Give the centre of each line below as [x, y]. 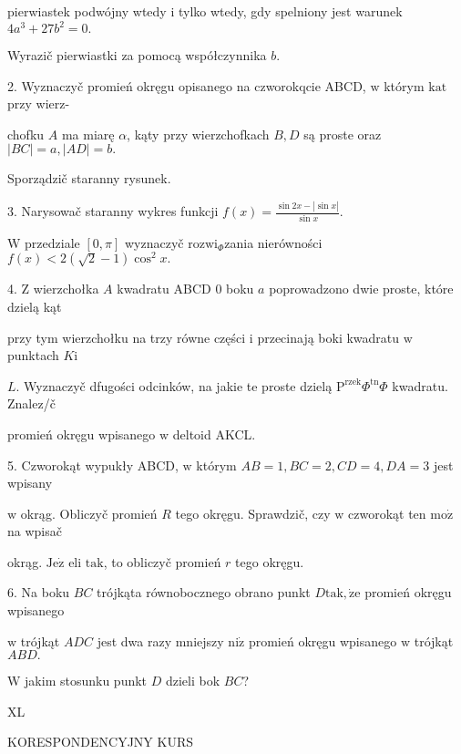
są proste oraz [343, 134]
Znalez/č [31, 403]
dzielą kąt [35, 306]
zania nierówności [273, 242]
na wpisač [35, 531]
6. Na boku [39, 592]
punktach [33, 355]
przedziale [52, 242]
